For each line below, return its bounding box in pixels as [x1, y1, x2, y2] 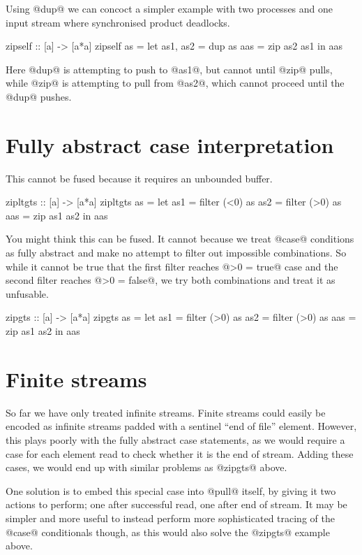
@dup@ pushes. [6, 89, 72, 103]
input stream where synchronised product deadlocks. [6, 15, 230, 29]
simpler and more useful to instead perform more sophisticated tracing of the [6, 510, 335, 525]
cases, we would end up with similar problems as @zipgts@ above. [6, 460, 287, 475]
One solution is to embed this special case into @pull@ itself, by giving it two [6, 483, 336, 498]
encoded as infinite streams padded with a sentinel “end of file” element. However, [6, 419, 357, 433]
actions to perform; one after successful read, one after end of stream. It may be [6, 497, 347, 512]
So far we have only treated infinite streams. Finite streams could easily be [6, 405, 326, 419]
